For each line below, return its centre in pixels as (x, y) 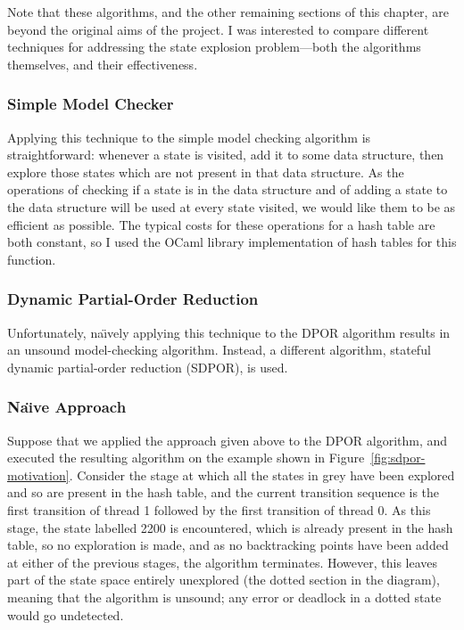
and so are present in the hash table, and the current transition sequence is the (224, 492)
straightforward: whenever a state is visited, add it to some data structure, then (226, 155)
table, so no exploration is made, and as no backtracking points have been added (228, 545)
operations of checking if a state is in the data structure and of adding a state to (228, 189)
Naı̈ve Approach (67, 407)
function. (32, 259)
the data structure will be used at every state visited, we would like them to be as (232, 206)
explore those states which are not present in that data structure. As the (206, 172)
